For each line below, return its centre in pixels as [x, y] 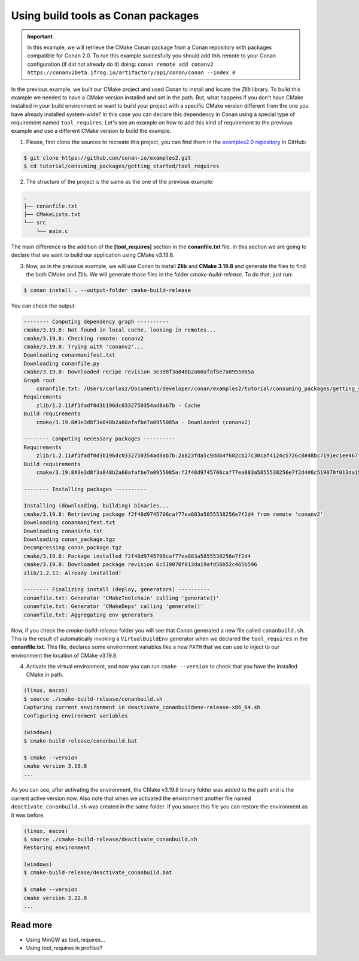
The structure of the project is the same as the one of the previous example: [120, 182]
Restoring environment [57, 848]
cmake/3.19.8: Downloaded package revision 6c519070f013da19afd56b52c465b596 [140, 565]
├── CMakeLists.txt [52, 214]
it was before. [28, 815]
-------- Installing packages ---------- [85, 489]
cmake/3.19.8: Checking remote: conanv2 [83, 338]
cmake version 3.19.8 [55, 766]
